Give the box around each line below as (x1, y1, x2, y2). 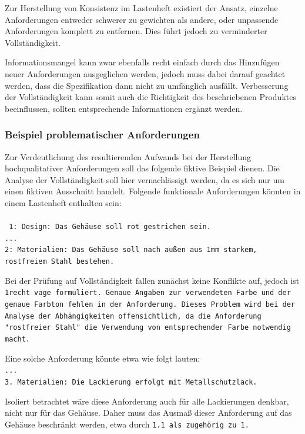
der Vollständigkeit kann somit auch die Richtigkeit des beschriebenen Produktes (5, 91, 296, 103)
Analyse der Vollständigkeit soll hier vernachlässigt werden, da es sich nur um (5, 173, 284, 185)
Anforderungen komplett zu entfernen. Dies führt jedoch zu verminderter (5, 25, 267, 37)
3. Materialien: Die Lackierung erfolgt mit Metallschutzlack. (5, 377, 257, 386)
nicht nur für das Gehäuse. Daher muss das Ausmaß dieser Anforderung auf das (5, 406, 292, 419)
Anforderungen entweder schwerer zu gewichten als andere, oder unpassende (5, 13, 279, 25)
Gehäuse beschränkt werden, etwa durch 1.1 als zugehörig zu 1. (5, 418, 249, 430)
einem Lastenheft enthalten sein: (5, 196, 122, 208)
